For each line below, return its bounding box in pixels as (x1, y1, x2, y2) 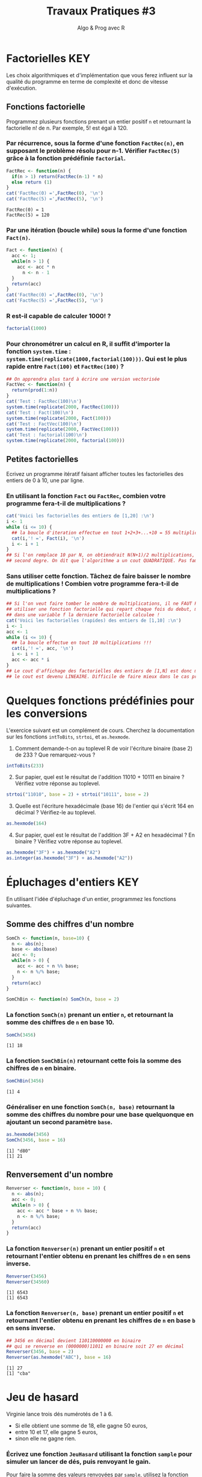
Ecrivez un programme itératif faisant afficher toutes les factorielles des (6, 470, 184, 477)
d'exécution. (6, 84, 37, 92)
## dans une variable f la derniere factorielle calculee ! (6, 612, 161, 618)
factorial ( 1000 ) (6, 325, 47, 332)
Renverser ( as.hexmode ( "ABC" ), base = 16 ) (6, 1354, 112, 1361)
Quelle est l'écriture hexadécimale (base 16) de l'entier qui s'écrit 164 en (14, 802, 194, 810)
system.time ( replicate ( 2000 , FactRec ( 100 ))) (6, 404, 120, 410)
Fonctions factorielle (6, 102, 85, 112)
